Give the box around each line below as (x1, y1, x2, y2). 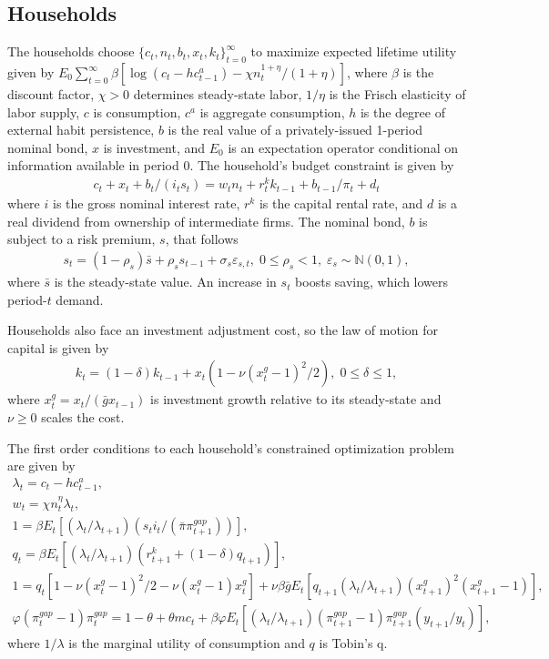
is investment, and (103, 137, 206, 157)
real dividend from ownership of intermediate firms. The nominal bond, (7, 211, 405, 230)
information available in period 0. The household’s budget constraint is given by (7, 156, 454, 175)
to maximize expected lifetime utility (250, 42, 457, 61)
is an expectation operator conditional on (228, 137, 458, 157)
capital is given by (7, 338, 109, 357)
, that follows (165, 229, 239, 248)
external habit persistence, (7, 120, 155, 139)
